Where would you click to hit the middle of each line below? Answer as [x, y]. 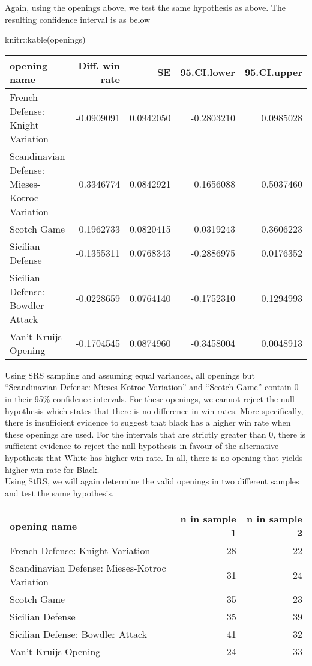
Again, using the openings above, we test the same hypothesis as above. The [145, 7]
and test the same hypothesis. [59, 493]
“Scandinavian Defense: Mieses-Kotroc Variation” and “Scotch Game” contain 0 [152, 387]
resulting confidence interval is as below [78, 19]
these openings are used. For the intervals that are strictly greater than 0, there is [155, 434]
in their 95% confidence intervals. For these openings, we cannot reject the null [150, 398]
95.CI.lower [208, 72]
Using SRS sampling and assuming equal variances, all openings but [130, 375]
